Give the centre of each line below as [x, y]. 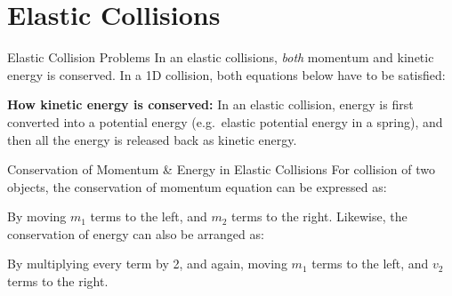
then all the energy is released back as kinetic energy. [152, 139]
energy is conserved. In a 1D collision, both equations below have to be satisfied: [226, 74]
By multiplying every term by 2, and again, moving [147, 264]
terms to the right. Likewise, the [319, 216]
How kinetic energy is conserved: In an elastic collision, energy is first [210, 104]
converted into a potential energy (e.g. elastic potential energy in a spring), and [225, 121]
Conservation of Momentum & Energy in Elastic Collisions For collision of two [221, 169]
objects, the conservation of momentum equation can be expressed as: [197, 186]
